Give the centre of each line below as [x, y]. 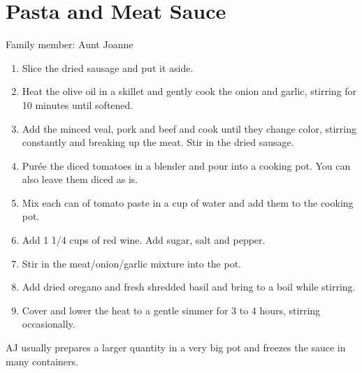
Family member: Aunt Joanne [70, 44]
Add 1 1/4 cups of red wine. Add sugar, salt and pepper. [144, 240]
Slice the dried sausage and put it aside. [108, 67]
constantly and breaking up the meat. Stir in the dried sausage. [158, 142]
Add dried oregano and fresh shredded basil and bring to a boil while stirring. [189, 287]
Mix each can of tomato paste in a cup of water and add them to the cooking [188, 202]
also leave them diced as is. [80, 179]
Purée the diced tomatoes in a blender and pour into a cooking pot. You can [186, 165]
